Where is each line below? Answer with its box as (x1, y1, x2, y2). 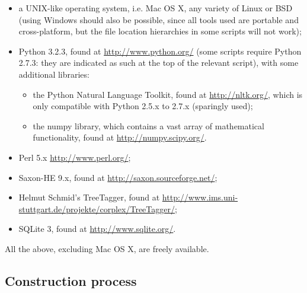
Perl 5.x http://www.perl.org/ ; (18, 151, 131, 163)
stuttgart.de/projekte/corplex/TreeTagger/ (18, 202, 175, 215)
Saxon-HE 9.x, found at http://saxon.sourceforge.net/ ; (18, 171, 218, 183)
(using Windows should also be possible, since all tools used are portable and (18, 13, 299, 26)
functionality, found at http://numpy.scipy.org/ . (33, 131, 207, 144)
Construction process (5, 271, 137, 289)
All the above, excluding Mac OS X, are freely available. (5, 242, 209, 254)
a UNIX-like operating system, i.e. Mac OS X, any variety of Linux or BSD (18, 2, 293, 14)
